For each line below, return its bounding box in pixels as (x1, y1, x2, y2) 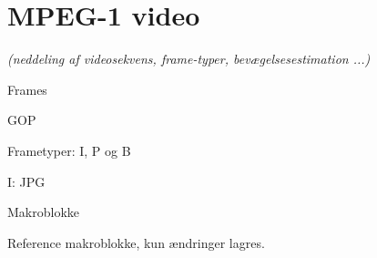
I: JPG (7, 171, 46, 191)
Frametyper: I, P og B (7, 140, 131, 160)
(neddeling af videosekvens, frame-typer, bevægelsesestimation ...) (7, 49, 371, 68)
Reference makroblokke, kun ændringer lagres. (7, 232, 265, 252)
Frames (7, 79, 47, 98)
